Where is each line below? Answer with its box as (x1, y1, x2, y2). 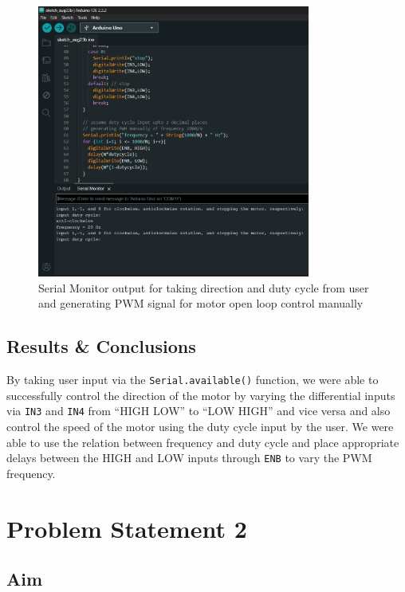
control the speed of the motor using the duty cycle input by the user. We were (6, 418, 394, 435)
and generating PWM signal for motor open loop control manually (38, 295, 364, 312)
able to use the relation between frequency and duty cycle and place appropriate (6, 433, 399, 450)
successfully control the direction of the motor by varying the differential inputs (6, 386, 395, 403)
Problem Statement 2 (6, 512, 247, 544)
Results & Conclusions (6, 334, 196, 359)
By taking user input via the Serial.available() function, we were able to (6, 371, 379, 388)
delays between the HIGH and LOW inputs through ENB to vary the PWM (6, 449, 372, 466)
